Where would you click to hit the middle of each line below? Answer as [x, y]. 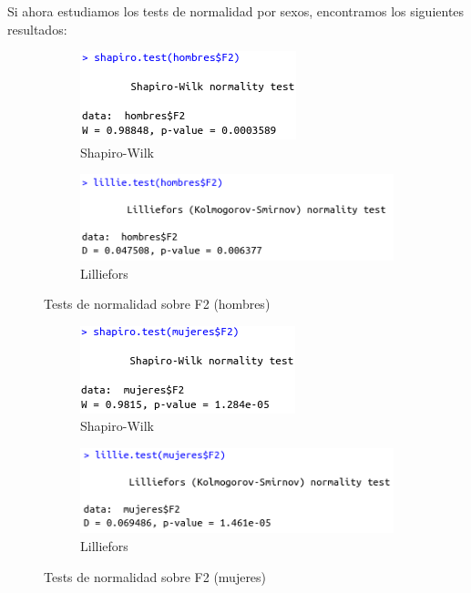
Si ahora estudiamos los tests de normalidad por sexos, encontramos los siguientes [236, 11]
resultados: [37, 29]
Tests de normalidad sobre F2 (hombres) [157, 304]
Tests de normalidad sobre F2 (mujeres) [155, 576]
